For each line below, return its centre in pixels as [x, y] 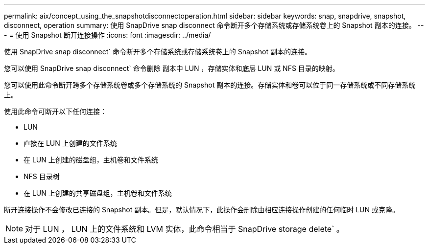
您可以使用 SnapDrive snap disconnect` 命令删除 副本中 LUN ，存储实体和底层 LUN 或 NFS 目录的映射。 [172, 68]
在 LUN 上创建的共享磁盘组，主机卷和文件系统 [98, 193]
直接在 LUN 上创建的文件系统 [70, 143]
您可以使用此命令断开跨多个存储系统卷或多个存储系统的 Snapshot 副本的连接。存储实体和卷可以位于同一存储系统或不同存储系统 [210, 85]
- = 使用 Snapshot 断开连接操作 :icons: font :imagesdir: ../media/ [107, 35]
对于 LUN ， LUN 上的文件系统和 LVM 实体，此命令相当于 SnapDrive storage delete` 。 [185, 229]
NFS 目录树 [42, 176]
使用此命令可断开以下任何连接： [55, 111]
